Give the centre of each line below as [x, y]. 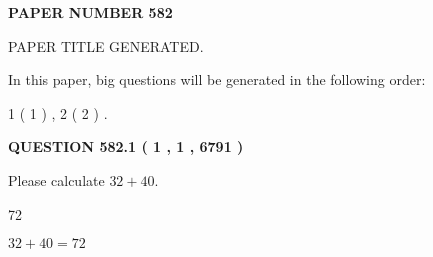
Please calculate [56, 179]
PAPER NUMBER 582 [90, 12]
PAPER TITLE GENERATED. [106, 45]
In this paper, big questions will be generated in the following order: [217, 79]
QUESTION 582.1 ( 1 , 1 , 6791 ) [126, 146]
